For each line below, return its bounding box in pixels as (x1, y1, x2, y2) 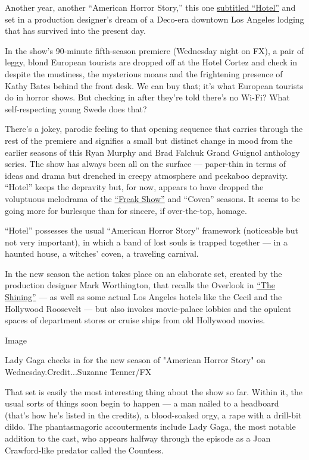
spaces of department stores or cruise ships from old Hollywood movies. (5, 314, 266, 326)
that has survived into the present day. (5, 24, 146, 37)
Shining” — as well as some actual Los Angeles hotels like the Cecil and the (5, 291, 282, 303)
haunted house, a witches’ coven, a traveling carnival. (5, 247, 199, 260)
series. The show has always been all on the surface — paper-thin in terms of (5, 157, 286, 170)
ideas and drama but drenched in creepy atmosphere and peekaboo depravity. (5, 169, 288, 181)
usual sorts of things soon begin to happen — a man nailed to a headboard (5, 397, 279, 409)
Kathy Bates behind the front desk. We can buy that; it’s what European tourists (5, 79, 304, 92)
